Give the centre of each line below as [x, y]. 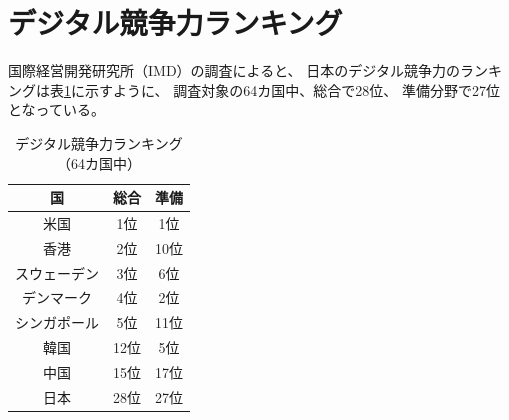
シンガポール [57, 322]
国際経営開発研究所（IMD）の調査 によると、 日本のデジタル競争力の [234, 70]
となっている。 [56, 109]
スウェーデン [57, 272]
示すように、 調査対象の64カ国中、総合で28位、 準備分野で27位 [292, 89]
